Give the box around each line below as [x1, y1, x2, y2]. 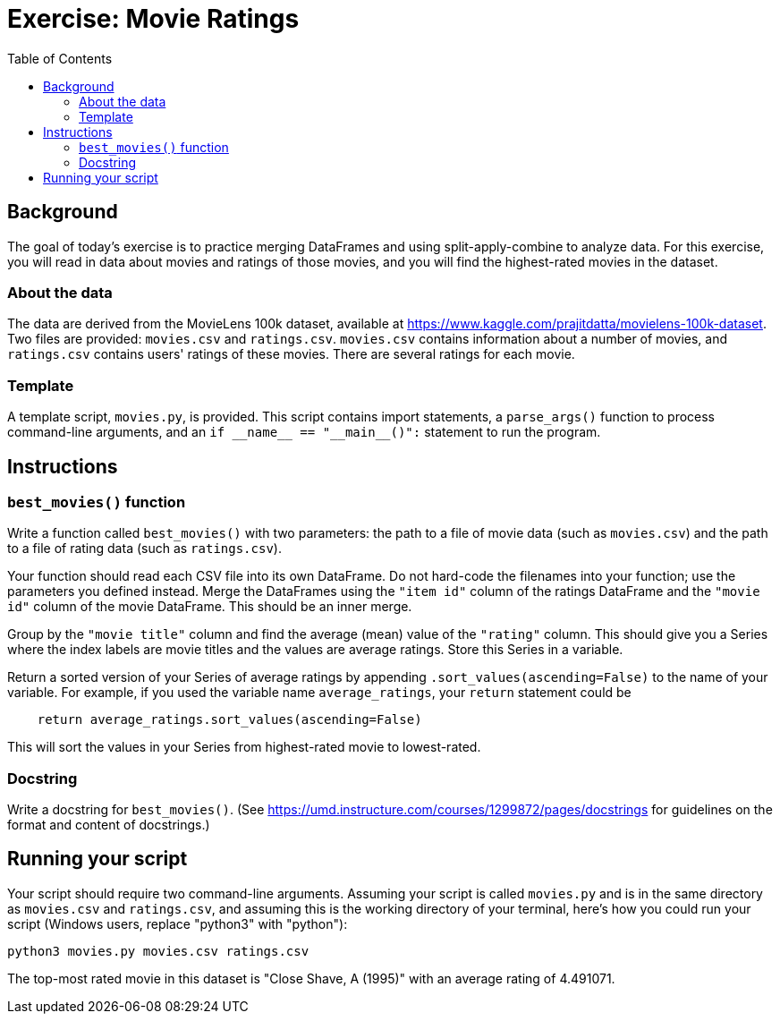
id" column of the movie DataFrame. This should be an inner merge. [7, 599, 412, 615]
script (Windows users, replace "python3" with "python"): [7, 915, 348, 932]
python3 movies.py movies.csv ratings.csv [7, 943, 309, 958]
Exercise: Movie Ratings [7, 4, 300, 34]
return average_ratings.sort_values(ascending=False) [37, 712, 422, 727]
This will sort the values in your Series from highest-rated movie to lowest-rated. [7, 739, 481, 755]
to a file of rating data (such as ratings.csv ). [7, 540, 282, 557]
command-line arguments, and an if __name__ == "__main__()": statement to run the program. [7, 424, 601, 440]
